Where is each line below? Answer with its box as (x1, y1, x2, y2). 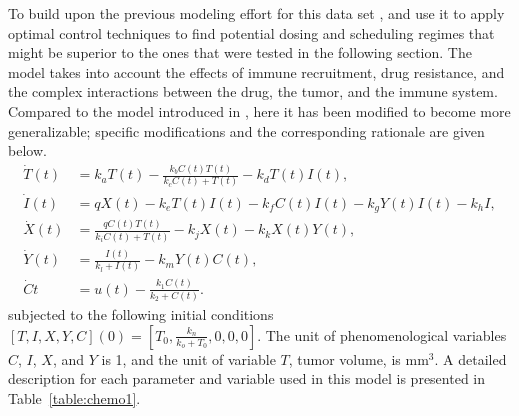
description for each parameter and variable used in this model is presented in (8, 368, 486, 389)
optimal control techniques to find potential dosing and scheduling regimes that (8, 22, 495, 43)
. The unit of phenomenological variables (257, 324, 507, 345)
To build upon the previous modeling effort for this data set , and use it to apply (8, 3, 505, 23)
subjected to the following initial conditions (8, 304, 274, 325)
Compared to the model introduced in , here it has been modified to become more (8, 100, 511, 121)
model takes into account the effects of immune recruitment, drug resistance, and (8, 61, 505, 82)
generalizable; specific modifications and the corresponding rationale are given (8, 120, 485, 141)
